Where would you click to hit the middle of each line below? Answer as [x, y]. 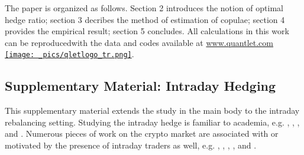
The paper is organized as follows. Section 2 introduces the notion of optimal [144, 8]
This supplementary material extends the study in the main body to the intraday [152, 111]
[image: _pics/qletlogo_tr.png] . [69, 54]
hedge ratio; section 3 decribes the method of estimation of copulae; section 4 [145, 19]
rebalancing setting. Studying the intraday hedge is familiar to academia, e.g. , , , [152, 122]
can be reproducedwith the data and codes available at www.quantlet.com [139, 42]
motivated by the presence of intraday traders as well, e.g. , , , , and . [131, 145]
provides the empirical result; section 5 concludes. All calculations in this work [147, 31]
